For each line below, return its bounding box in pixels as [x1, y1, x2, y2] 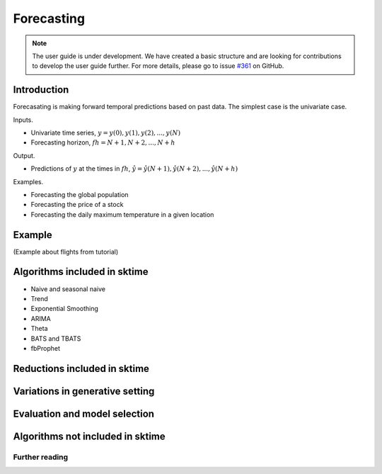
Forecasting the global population [30, 190, 129, 198]
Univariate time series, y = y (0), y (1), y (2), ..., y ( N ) [30, 128, 180, 137]
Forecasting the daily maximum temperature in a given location [30, 210, 214, 219]
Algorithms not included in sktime [13, 430, 166, 442]
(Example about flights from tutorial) [13, 247, 119, 256]
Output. [13, 151, 35, 159]
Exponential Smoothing [30, 305, 99, 313]
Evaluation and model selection [13, 407, 155, 419]
